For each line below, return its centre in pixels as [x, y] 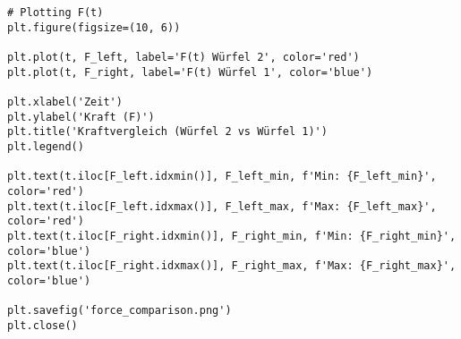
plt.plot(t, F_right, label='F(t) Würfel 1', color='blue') [190, 72]
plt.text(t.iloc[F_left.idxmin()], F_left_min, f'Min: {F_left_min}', [222, 177]
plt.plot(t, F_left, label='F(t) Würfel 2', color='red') [184, 57]
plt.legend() [46, 146]
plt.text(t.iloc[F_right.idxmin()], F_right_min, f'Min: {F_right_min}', [232, 236]
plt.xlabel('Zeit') [65, 102]
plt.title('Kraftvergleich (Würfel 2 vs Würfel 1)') [167, 132]
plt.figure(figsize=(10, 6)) [94, 27]
